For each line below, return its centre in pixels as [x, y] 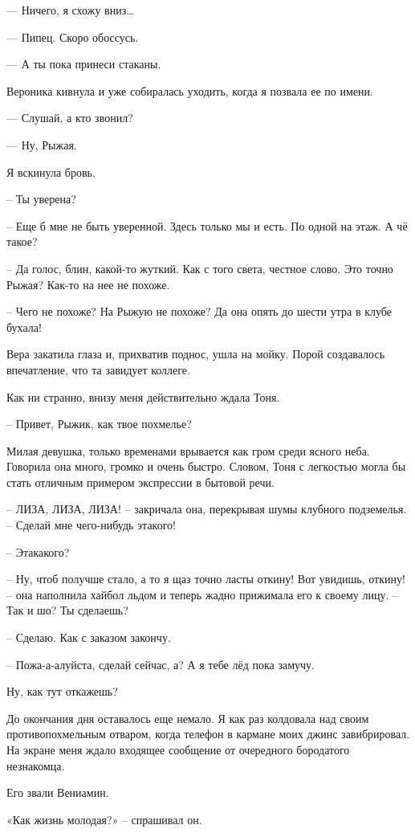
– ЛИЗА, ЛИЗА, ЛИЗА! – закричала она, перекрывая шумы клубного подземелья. [207, 509]
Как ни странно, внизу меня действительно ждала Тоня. [143, 396]
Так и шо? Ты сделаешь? [67, 610]
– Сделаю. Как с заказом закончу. [89, 637]
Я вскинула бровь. [51, 171]
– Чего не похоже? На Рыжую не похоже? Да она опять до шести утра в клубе [199, 311]
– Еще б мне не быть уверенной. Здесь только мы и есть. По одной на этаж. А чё [207, 225]
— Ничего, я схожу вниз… [70, 10]
